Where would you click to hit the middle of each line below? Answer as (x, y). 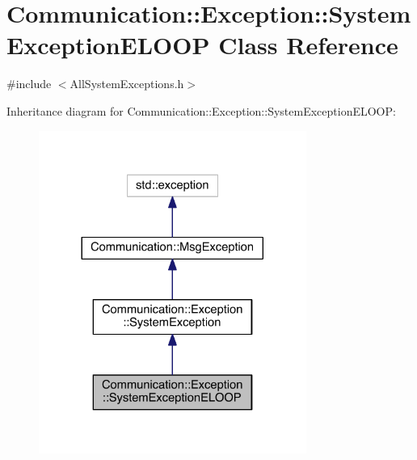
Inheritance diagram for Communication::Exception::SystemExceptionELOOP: (201, 110)
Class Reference (308, 45)
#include (29, 84)
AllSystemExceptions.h (127, 84)
